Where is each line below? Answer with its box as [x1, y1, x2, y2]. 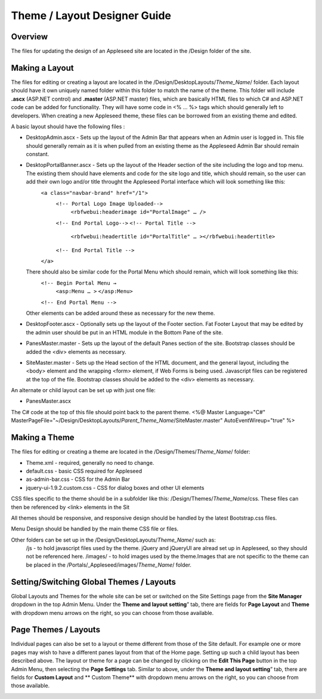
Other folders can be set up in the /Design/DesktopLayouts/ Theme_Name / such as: [11, 536, 216, 543]
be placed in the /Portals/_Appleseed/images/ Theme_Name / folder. [26, 561, 192, 568]
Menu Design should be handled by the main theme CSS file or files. [11, 525, 179, 533]
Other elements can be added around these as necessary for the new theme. [26, 309, 215, 316]
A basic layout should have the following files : [11, 123, 125, 130]
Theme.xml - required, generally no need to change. [26, 459, 154, 466]
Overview [11, 32, 48, 42]
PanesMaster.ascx [26, 397, 72, 405]
